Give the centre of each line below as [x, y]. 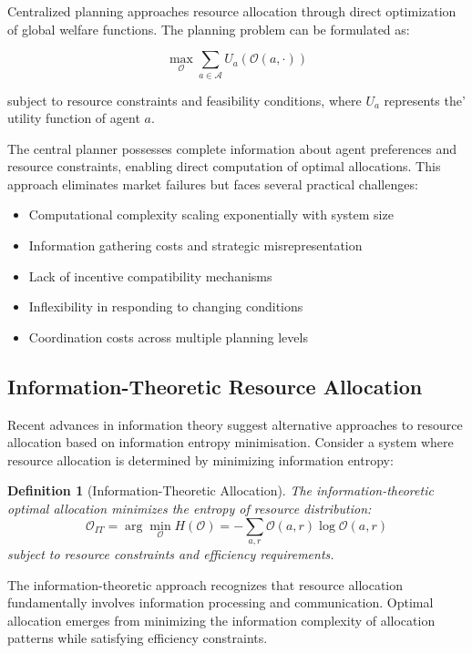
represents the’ [425, 100]
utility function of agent [74, 118]
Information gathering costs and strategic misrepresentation [195, 245]
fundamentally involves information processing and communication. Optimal [221, 602]
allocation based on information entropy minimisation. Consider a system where [231, 442]
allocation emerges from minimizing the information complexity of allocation [221, 620]
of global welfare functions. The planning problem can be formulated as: [209, 29]
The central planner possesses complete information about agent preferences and [232, 148]
